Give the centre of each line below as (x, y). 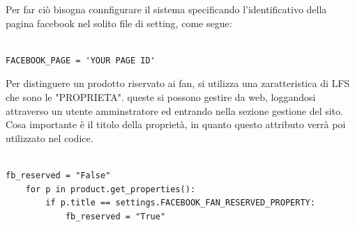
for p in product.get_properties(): (111, 189)
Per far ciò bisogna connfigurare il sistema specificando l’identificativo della (166, 9)
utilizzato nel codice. (50, 138)
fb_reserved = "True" (115, 216)
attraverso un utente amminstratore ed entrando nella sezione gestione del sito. (174, 110)
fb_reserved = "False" (58, 175)
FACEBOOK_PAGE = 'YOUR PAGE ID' (81, 60)
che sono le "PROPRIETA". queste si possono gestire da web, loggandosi (161, 96)
